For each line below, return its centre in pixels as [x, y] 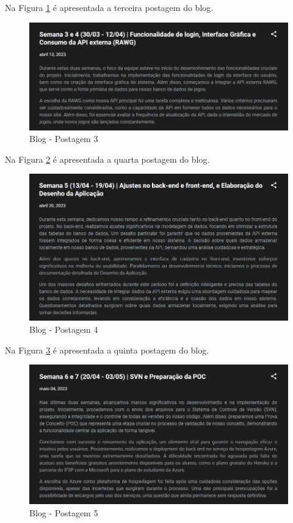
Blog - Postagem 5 [64, 513]
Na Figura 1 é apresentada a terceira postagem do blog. [109, 7]
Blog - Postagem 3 [64, 139]
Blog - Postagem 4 [64, 329]
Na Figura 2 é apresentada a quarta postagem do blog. [107, 159]
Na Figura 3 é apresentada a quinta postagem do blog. [107, 350]
